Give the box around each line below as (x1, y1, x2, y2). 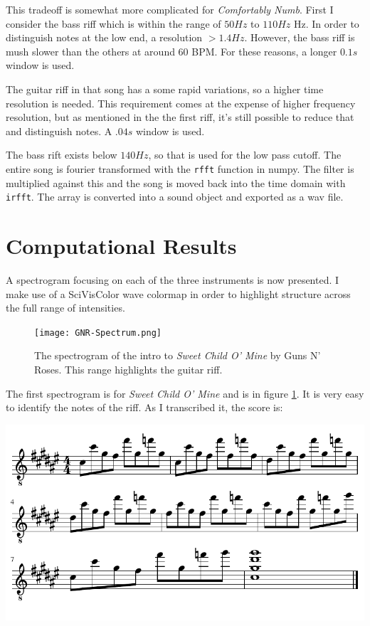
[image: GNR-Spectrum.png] (34, 327, 162, 338)
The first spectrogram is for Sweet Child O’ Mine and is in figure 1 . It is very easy (6, 386, 364, 400)
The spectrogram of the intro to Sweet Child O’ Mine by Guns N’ (34, 348, 321, 363)
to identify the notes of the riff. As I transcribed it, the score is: (6, 400, 283, 415)
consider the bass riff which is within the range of (6, 16, 221, 31)
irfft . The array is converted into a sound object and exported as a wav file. (6, 189, 344, 204)
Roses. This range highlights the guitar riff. (34, 362, 223, 376)
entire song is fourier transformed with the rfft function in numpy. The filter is (6, 161, 354, 176)
